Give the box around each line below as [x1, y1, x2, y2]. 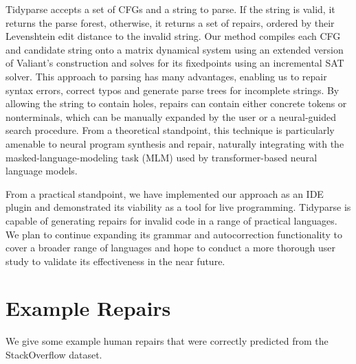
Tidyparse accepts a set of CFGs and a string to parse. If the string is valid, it [5, 2, 335, 16]
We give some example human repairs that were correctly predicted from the [5, 334, 329, 348]
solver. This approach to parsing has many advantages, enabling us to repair [5, 69, 327, 83]
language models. [5, 163, 78, 178]
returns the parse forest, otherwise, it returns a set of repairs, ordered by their [5, 15, 335, 30]
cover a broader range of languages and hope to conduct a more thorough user [5, 240, 335, 255]
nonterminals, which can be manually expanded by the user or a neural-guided [5, 109, 337, 124]
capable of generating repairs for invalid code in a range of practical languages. [5, 213, 337, 227]
